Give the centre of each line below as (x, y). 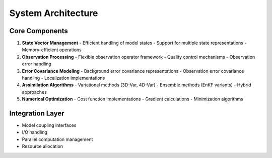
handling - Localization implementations (63, 78)
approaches (35, 92)
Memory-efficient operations (52, 50)
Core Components (39, 31)
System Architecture (54, 13)
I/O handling (35, 132)
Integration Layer (37, 113)
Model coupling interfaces (49, 125)
